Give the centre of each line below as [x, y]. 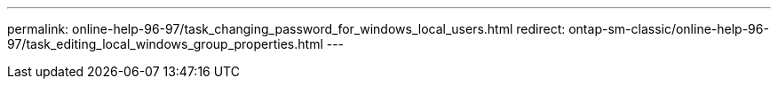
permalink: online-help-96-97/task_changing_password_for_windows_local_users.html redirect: [286, 29]
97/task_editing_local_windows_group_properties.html [165, 44]
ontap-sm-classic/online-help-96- [669, 29]
